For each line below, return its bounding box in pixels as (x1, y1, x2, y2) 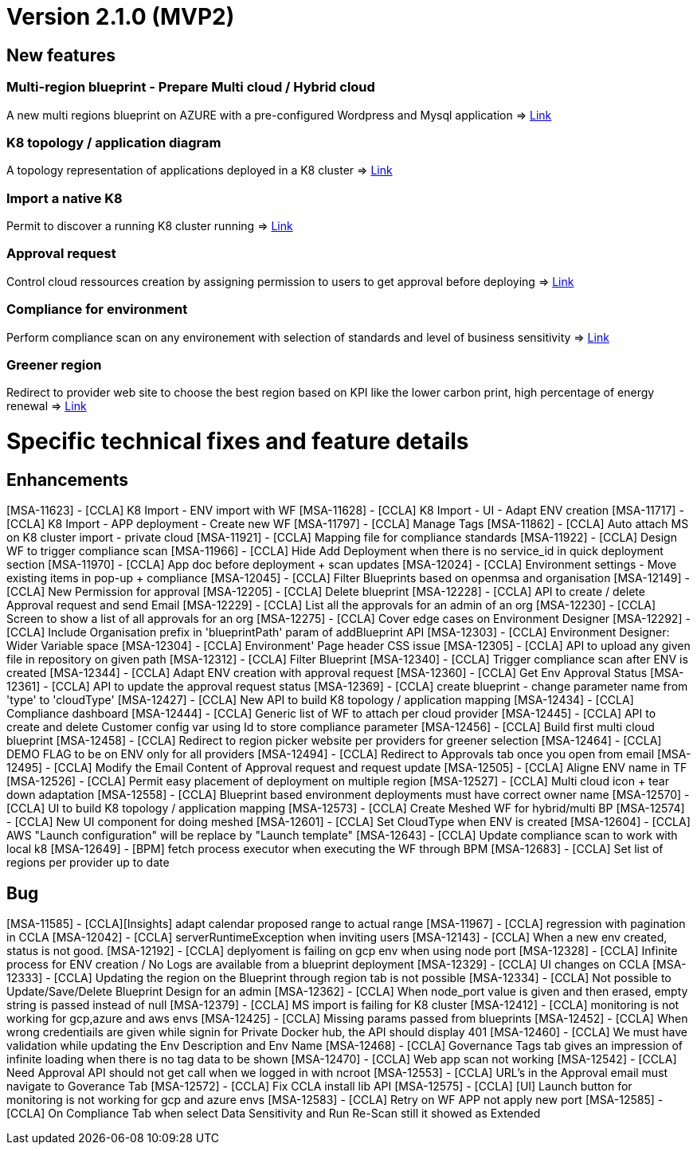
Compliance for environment (6, 301, 188, 318)
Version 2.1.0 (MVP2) (6, 3, 235, 30)
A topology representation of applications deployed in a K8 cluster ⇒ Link (6, 163, 393, 178)
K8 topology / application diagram (6, 134, 221, 151)
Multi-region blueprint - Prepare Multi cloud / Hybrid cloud (6, 79, 375, 96)
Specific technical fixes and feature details (6, 428, 469, 456)
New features (6, 45, 116, 65)
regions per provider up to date (6, 855, 170, 870)
